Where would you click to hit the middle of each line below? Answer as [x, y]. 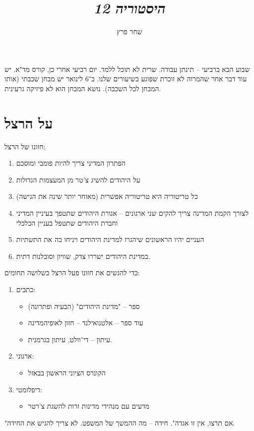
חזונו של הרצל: [25, 146]
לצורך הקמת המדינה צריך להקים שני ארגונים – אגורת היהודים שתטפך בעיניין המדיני [132, 213]
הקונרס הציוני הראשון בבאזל [67, 372]
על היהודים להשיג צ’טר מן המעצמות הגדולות [78, 179]
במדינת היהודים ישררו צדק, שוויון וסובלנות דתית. [83, 256]
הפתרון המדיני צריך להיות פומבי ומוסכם [71, 163]
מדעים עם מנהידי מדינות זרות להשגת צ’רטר [89, 406]
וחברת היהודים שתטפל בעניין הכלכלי [67, 222]
